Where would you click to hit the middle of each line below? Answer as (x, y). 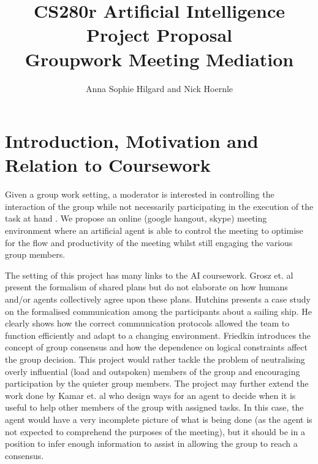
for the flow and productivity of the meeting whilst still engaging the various (149, 242)
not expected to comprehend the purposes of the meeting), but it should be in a (155, 431)
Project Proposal (159, 35)
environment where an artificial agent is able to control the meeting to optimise (154, 230)
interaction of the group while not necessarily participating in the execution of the (159, 206)
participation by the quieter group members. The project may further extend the (157, 383)
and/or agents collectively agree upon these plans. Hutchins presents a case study (158, 299)
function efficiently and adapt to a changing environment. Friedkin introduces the (158, 335)
